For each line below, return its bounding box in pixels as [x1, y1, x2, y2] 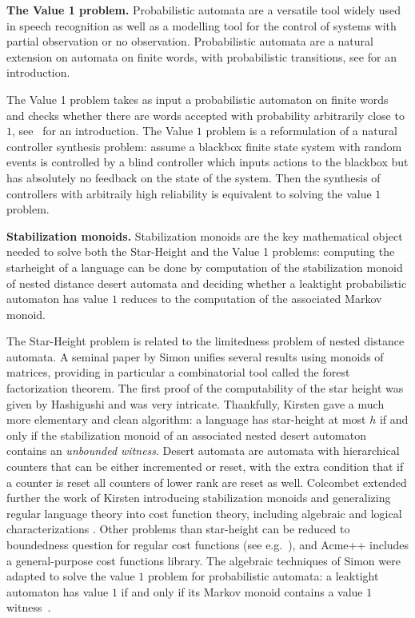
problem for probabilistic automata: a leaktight [148, 568, 379, 584]
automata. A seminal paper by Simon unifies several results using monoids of [6, 348, 384, 365]
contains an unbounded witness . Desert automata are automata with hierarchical [6, 442, 400, 459]
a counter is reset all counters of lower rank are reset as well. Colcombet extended [6, 473, 407, 490]
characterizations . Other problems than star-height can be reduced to [6, 520, 350, 537]
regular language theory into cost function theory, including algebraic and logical [6, 504, 402, 521]
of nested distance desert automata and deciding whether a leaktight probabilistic [6, 274, 407, 291]
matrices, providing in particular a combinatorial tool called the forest [6, 364, 350, 381]
